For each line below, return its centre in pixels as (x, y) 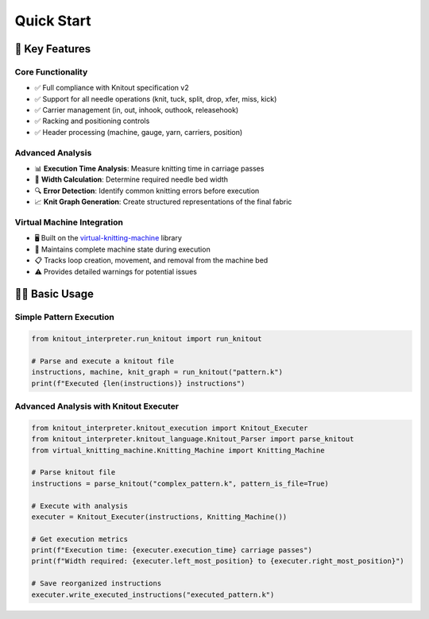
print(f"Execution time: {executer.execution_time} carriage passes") (172, 550)
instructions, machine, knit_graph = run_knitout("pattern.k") (157, 372)
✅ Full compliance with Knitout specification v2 (112, 88)
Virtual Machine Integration (69, 222)
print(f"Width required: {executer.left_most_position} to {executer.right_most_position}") (218, 561)
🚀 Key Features (53, 49)
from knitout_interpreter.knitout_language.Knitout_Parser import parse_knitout (193, 439)
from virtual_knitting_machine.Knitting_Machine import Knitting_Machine (178, 450)
